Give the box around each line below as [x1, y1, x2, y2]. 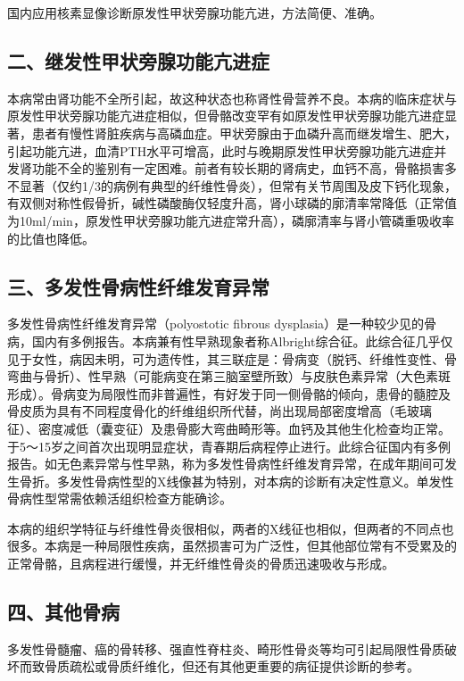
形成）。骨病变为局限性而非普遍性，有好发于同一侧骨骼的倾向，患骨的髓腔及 [7, 384, 451, 403]
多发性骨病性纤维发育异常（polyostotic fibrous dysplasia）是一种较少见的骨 [7, 314, 437, 333]
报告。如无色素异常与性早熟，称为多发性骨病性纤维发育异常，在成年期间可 [7, 454, 444, 473]
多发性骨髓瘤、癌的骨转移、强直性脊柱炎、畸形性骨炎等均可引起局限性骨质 [7, 639, 444, 658]
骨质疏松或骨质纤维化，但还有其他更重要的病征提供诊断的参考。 [44, 657, 419, 676]
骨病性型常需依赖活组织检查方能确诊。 [7, 489, 232, 508]
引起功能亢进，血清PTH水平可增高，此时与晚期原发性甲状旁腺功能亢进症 [7, 141, 435, 160]
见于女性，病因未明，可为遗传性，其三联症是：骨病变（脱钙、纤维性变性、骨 [7, 349, 457, 368]
